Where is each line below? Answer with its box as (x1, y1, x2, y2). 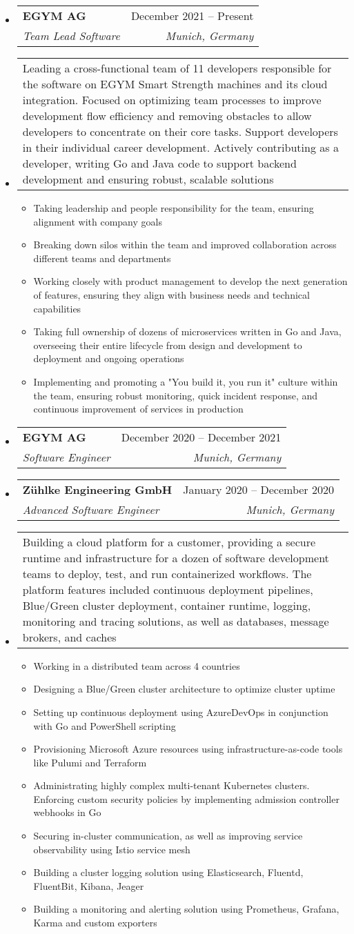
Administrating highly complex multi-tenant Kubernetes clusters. (33, 778, 310, 793)
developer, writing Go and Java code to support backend (22, 155, 297, 171)
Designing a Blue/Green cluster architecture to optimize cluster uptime (33, 682, 335, 696)
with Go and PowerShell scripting (33, 718, 176, 733)
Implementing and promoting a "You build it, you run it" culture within (33, 374, 338, 388)
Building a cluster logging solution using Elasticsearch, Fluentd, (33, 865, 304, 880)
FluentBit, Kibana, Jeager (33, 878, 144, 893)
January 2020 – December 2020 (183, 481, 334, 497)
